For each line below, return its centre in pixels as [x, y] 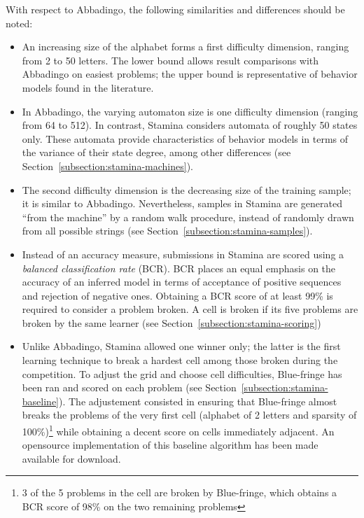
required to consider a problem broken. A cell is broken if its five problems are [190, 309]
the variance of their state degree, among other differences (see [156, 152]
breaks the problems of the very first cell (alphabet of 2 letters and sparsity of [189, 415]
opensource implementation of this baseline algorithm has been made [170, 445]
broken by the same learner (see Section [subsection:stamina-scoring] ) [171, 322]
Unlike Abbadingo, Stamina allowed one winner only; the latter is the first [181, 346]
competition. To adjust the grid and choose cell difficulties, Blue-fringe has [182, 373]
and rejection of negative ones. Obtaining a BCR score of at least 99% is [177, 295]
